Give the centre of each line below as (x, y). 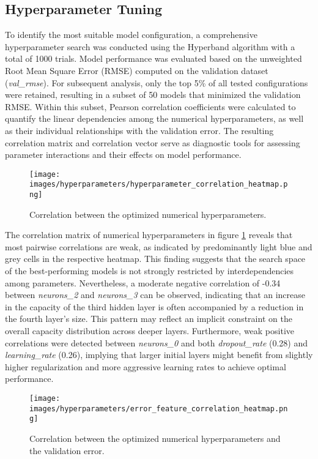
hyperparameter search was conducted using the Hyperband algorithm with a (150, 46)
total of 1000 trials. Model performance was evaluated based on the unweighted (153, 58)
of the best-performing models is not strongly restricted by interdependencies (150, 271)
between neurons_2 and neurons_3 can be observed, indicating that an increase (155, 295)
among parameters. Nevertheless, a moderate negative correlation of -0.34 (143, 282)
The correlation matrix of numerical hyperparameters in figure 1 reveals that (149, 235)
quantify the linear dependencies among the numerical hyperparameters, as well (154, 118)
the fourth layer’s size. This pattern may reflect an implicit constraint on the (149, 319)
